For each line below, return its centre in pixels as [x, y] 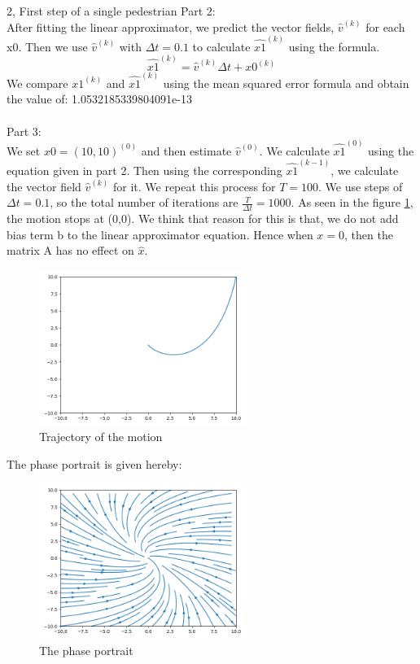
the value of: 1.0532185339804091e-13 [99, 99]
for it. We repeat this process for [194, 186]
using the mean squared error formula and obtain [286, 83]
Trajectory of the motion [101, 437]
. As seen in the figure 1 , [352, 202]
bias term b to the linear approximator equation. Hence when [160, 234]
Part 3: [24, 131]
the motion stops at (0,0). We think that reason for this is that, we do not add [203, 218]
